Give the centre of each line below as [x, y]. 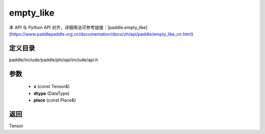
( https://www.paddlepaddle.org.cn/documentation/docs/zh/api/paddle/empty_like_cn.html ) [101, 34]
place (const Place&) [55, 100]
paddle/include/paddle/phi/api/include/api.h [53, 60]
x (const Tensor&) [52, 87]
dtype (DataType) [52, 93]
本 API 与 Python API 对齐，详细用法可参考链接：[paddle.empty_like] [78, 27]
